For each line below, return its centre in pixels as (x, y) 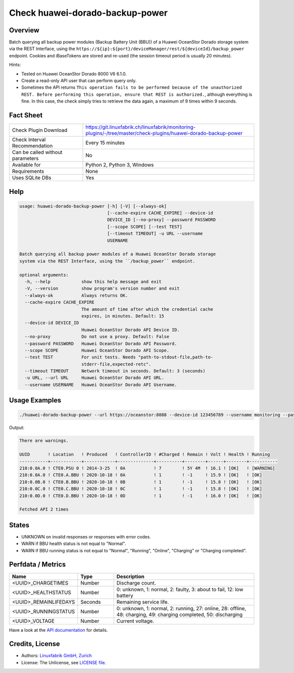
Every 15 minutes (105, 143)
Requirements (28, 171)
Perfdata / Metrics (37, 565)
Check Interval (29, 140)
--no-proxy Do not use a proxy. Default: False (97, 337)
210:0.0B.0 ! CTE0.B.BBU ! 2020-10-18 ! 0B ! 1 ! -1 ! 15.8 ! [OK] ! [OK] (141, 482)
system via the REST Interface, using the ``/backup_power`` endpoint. (107, 261)
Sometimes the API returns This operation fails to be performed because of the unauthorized (132, 87)
